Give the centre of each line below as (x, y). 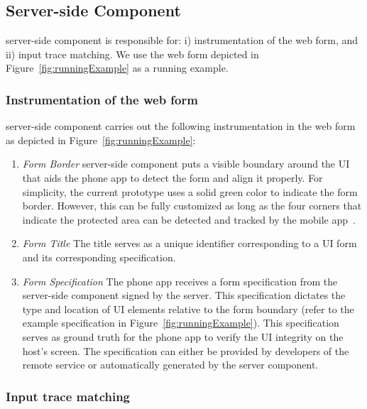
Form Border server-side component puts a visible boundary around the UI (186, 164)
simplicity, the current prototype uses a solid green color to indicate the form (190, 191)
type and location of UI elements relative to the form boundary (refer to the (188, 309)
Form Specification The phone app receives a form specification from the (180, 281)
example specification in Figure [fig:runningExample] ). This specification (181, 323)
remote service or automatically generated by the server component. (170, 365)
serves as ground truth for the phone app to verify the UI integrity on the (183, 336)
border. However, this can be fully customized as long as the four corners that (192, 206)
